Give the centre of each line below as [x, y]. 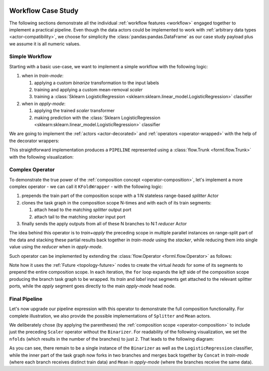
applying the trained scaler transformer [74, 111]
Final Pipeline [26, 299]
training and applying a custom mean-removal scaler [88, 90]
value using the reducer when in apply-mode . [56, 247]
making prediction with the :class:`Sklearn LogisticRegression [97, 118]
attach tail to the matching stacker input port [80, 216]
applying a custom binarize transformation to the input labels [97, 83]
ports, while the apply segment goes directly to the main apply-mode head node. [92, 286]
